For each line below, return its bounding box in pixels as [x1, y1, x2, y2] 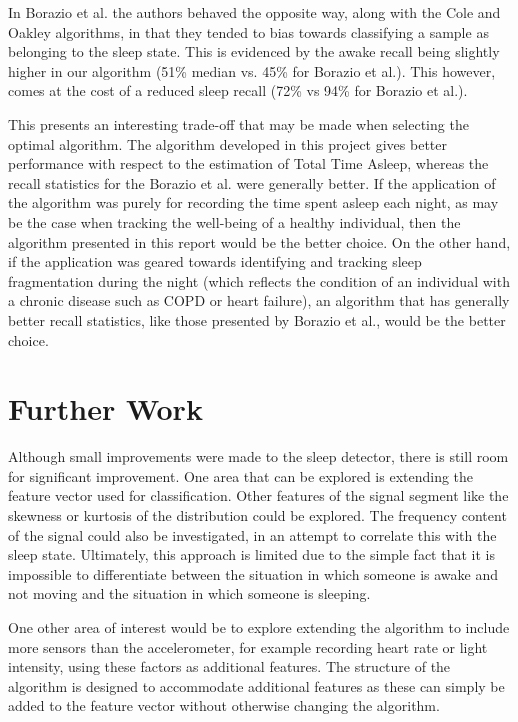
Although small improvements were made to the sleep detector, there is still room [8, 446, 509, 467]
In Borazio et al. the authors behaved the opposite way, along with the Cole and [8, 2, 501, 22]
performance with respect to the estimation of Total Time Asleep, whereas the [8, 153, 489, 174]
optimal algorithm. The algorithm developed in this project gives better [8, 133, 447, 154]
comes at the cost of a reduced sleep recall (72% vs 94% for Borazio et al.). [8, 80, 468, 101]
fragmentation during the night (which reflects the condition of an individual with [8, 270, 510, 291]
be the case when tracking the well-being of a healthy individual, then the [8, 211, 461, 232]
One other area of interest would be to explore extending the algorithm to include [8, 616, 510, 637]
